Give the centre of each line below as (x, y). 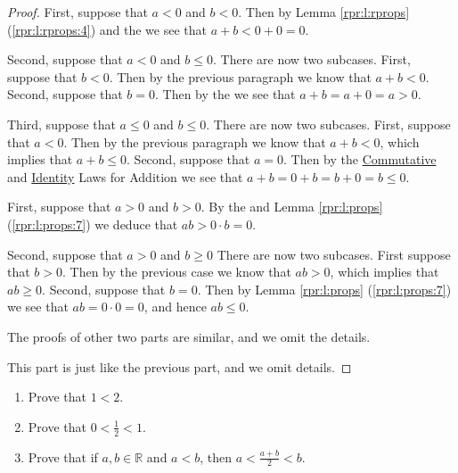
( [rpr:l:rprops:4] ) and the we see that (107, 29)
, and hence (175, 307)
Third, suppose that (61, 124)
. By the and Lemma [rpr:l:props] (292, 207)
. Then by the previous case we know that (177, 272)
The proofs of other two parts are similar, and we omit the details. (189, 336)
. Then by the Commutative (360, 159)
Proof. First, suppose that (78, 12)
